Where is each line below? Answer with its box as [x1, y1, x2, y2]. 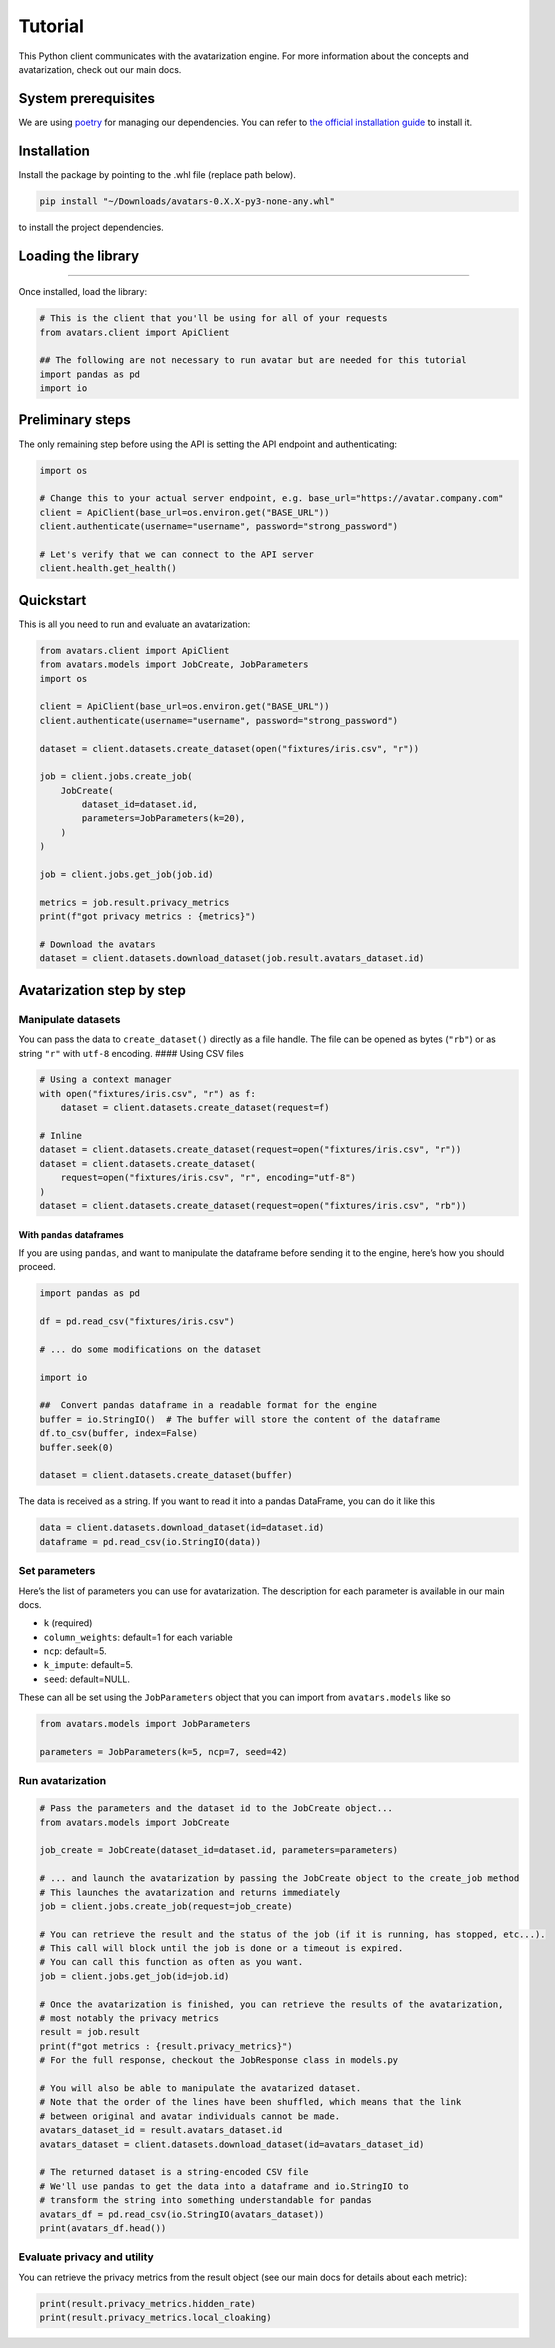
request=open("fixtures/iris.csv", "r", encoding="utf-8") [60, 1172, 357, 1184]
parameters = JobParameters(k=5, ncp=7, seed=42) [39, 1746, 288, 1758]
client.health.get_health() [39, 563, 177, 574]
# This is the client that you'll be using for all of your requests [39, 313, 388, 324]
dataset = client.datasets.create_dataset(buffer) [39, 1470, 294, 1481]
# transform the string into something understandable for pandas [39, 2195, 372, 2206]
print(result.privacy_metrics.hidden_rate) [39, 2298, 257, 2309]
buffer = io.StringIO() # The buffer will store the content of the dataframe [39, 1413, 441, 1425]
